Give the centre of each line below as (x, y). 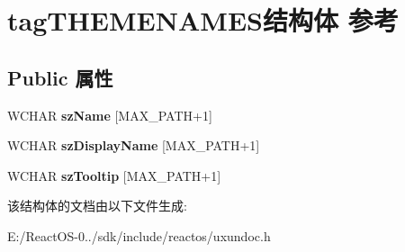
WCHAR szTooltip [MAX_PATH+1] (114, 175)
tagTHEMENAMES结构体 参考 (203, 20)
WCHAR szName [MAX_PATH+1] (110, 115)
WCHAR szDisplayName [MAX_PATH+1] (134, 145)
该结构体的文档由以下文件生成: (97, 206)
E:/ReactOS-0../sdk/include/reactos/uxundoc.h (139, 235)
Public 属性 (60, 77)
